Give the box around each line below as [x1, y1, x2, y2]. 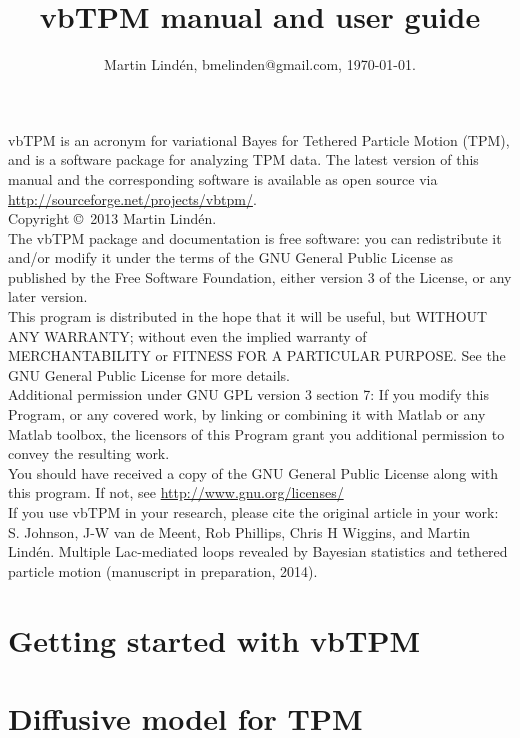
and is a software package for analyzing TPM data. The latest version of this [8, 149, 479, 170]
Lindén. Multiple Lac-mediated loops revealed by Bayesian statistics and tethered [8, 541, 508, 562]
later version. [8, 286, 88, 307]
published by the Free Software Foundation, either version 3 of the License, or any [8, 266, 512, 287]
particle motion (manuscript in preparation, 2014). [8, 560, 318, 581]
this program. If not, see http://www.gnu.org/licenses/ [8, 482, 344, 503]
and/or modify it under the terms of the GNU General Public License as [8, 247, 454, 268]
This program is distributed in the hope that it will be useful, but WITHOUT [8, 306, 488, 327]
